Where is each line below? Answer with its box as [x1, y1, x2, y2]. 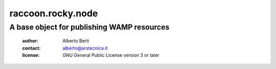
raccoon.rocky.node [9, 8, 98, 19]
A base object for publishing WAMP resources [9, 22, 170, 32]
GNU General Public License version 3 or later [62, 52, 159, 58]
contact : [22, 45, 41, 51]
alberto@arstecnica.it [62, 45, 108, 51]
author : [22, 38, 38, 44]
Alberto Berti [62, 38, 89, 44]
